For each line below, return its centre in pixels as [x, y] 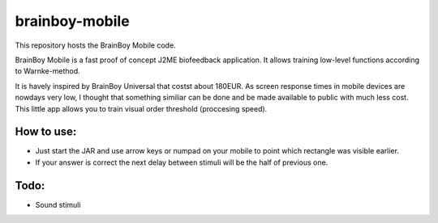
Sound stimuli [58, 204]
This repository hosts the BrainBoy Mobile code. [95, 45]
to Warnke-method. [47, 71]
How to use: [46, 132]
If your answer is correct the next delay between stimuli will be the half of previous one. [182, 162]
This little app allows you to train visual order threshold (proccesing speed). [141, 108]
